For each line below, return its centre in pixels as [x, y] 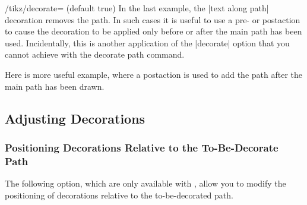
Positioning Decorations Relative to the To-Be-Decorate [142, 147]
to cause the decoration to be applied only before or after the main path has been [153, 31]
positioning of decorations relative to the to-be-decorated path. [119, 195]
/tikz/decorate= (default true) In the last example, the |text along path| [137, 8]
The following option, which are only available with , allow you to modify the [145, 183]
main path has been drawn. [55, 86]
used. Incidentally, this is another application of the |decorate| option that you [147, 42]
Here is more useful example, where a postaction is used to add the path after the [154, 74]
